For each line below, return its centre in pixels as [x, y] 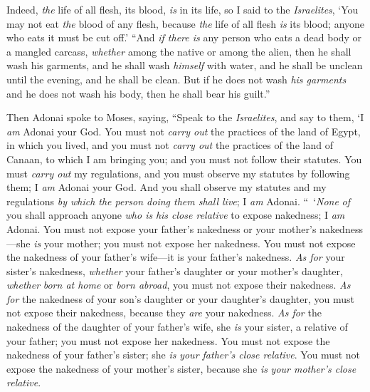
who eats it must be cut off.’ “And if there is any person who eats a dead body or [184, 37]
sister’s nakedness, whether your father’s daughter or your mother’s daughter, [175, 270]
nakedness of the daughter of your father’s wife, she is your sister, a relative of [177, 327]
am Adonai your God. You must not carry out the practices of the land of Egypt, [184, 131]
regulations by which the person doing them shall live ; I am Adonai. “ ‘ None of [178, 201]
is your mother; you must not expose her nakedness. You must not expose [195, 243]
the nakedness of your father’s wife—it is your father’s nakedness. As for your [176, 257]
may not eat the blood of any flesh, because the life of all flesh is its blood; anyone [186, 23]
